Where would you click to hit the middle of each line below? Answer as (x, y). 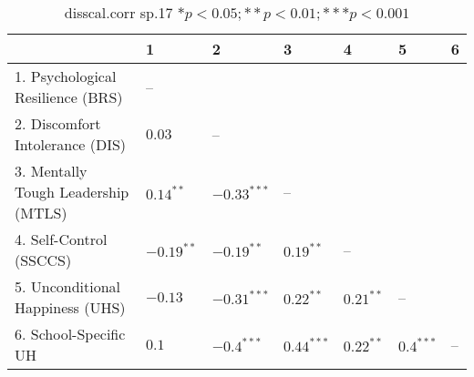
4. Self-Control (61, 239)
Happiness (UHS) (70, 307)
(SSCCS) (43, 260)
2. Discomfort (58, 123)
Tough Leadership (72, 192)
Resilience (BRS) (69, 97)
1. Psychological (66, 76)
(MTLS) (41, 213)
